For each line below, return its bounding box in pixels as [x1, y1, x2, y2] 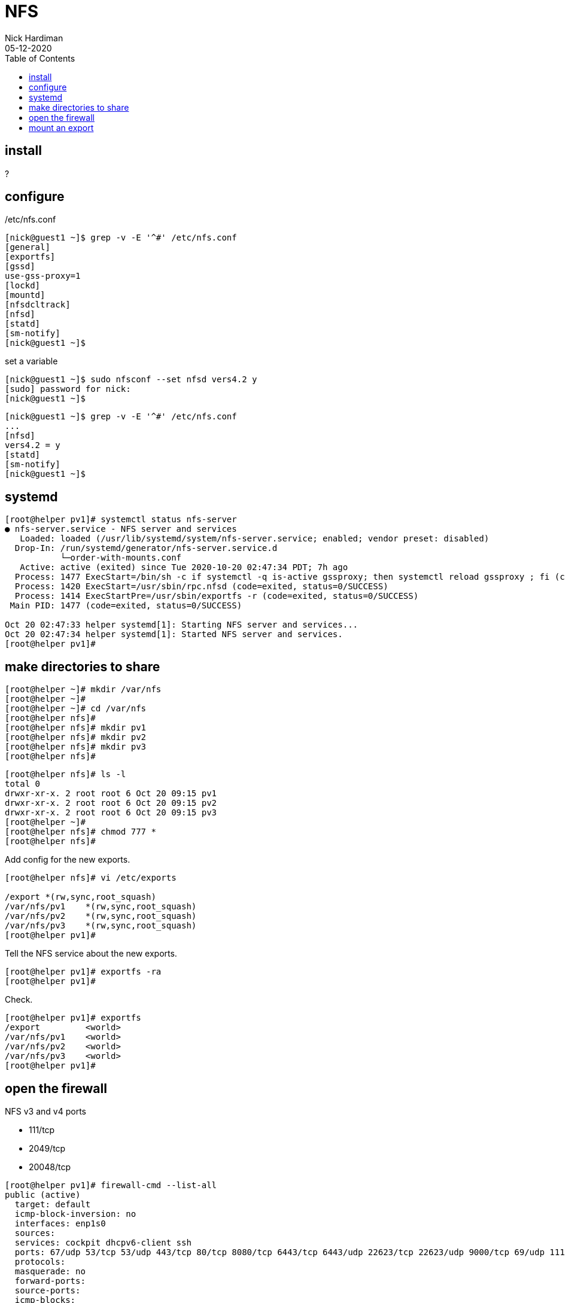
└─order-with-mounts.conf [60, 553, 182, 563]
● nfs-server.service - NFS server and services [5, 524, 237, 534]
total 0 [5, 779, 41, 789]
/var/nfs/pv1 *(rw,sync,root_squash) [5, 902, 197, 912]
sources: [14, 1228, 56, 1238]
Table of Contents [5, 53, 75, 63]
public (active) [5, 1189, 81, 1200]
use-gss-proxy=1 [5, 271, 81, 281]
